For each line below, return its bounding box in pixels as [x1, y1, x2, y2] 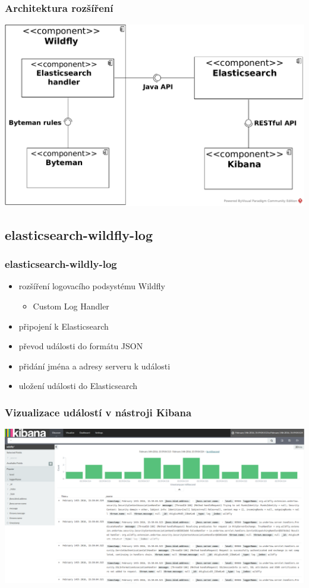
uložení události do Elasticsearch [18, 380, 137, 392]
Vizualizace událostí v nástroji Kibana [5, 404, 192, 419]
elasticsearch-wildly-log [5, 257, 117, 271]
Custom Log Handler [33, 300, 109, 312]
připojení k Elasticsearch [18, 320, 109, 332]
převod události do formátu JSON [18, 340, 143, 352]
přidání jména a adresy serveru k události [18, 359, 171, 372]
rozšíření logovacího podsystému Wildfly [18, 280, 165, 292]
